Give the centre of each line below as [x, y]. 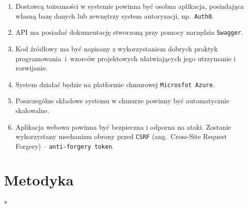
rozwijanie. [32, 68]
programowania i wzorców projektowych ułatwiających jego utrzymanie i [125, 58]
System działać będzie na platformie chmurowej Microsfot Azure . [115, 84]
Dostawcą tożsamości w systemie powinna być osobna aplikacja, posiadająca [130, 6]
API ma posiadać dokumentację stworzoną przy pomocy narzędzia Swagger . [129, 32]
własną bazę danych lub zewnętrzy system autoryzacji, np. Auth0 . [114, 15]
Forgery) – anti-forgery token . [65, 146]
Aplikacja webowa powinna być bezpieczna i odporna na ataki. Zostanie [123, 127]
